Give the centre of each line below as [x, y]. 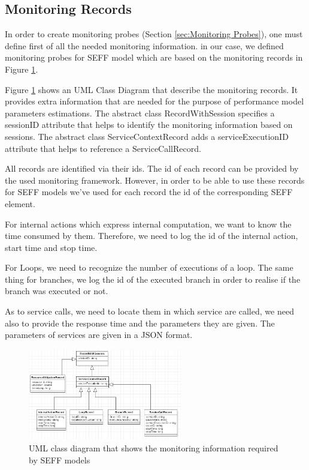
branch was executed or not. [57, 291]
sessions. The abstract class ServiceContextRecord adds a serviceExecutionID [147, 136]
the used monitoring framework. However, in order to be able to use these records [155, 180]
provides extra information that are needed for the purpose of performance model [154, 101]
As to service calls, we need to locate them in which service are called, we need [149, 311]
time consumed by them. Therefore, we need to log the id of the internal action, [152, 236]
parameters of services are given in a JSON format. [99, 335]
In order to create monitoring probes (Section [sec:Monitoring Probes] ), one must [154, 34]
